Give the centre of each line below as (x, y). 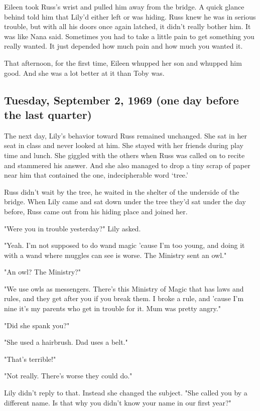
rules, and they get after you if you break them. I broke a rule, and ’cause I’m (124, 298)
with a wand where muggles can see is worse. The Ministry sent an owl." (115, 255)
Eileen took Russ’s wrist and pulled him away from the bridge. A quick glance (124, 7)
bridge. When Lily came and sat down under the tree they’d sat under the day (125, 201)
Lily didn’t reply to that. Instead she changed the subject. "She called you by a (126, 393)
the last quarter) (48, 114)
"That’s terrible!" (30, 359)
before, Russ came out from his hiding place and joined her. (96, 211)
